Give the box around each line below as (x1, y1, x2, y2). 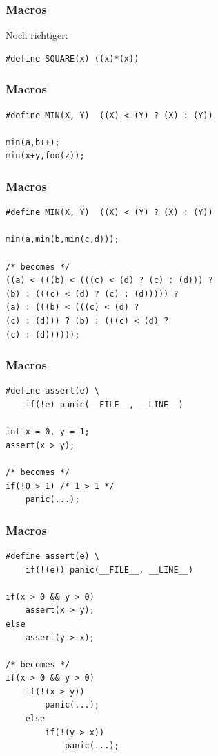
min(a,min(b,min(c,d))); (6, 234, 119, 245)
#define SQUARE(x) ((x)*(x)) (6, 53, 139, 64)
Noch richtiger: (6, 28, 68, 42)
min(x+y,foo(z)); (6, 151, 85, 161)
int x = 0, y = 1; (6, 427, 90, 437)
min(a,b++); (6, 137, 60, 147)
